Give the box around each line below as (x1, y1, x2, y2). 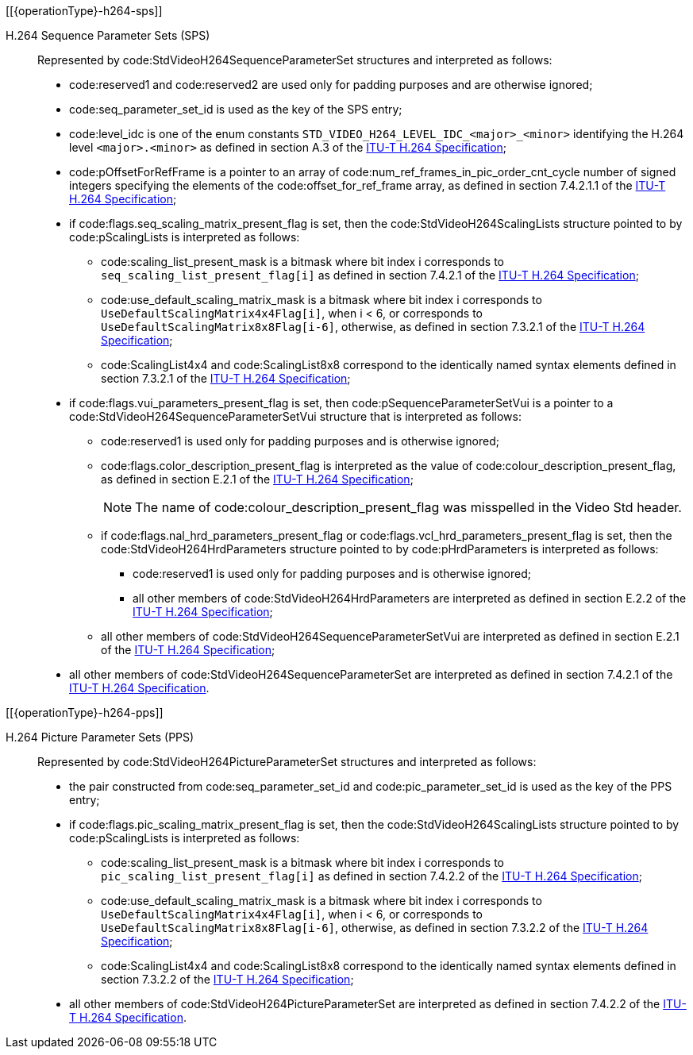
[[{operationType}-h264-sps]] (6, 4, 163, 17)
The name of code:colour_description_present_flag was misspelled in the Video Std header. (135, 499, 682, 515)
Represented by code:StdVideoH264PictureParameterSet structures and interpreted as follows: (37, 755, 537, 768)
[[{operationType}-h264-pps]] (6, 706, 164, 719)
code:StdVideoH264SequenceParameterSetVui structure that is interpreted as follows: (69, 410, 522, 423)
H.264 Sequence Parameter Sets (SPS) (6, 29, 210, 42)
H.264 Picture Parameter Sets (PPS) (6, 730, 194, 744)
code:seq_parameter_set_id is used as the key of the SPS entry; (69, 102, 402, 116)
